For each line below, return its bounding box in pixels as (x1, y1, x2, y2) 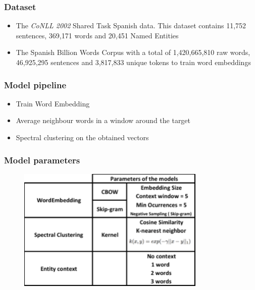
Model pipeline (4, 78, 67, 91)
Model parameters (4, 153, 80, 166)
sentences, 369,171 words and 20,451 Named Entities (16, 30, 179, 40)
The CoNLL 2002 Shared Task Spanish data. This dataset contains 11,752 (16, 20, 246, 31)
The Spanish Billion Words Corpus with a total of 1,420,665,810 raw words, (16, 47, 250, 57)
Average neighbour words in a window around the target (16, 115, 191, 126)
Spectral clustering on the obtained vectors (16, 132, 149, 142)
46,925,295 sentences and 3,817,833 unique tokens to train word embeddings (16, 57, 251, 67)
